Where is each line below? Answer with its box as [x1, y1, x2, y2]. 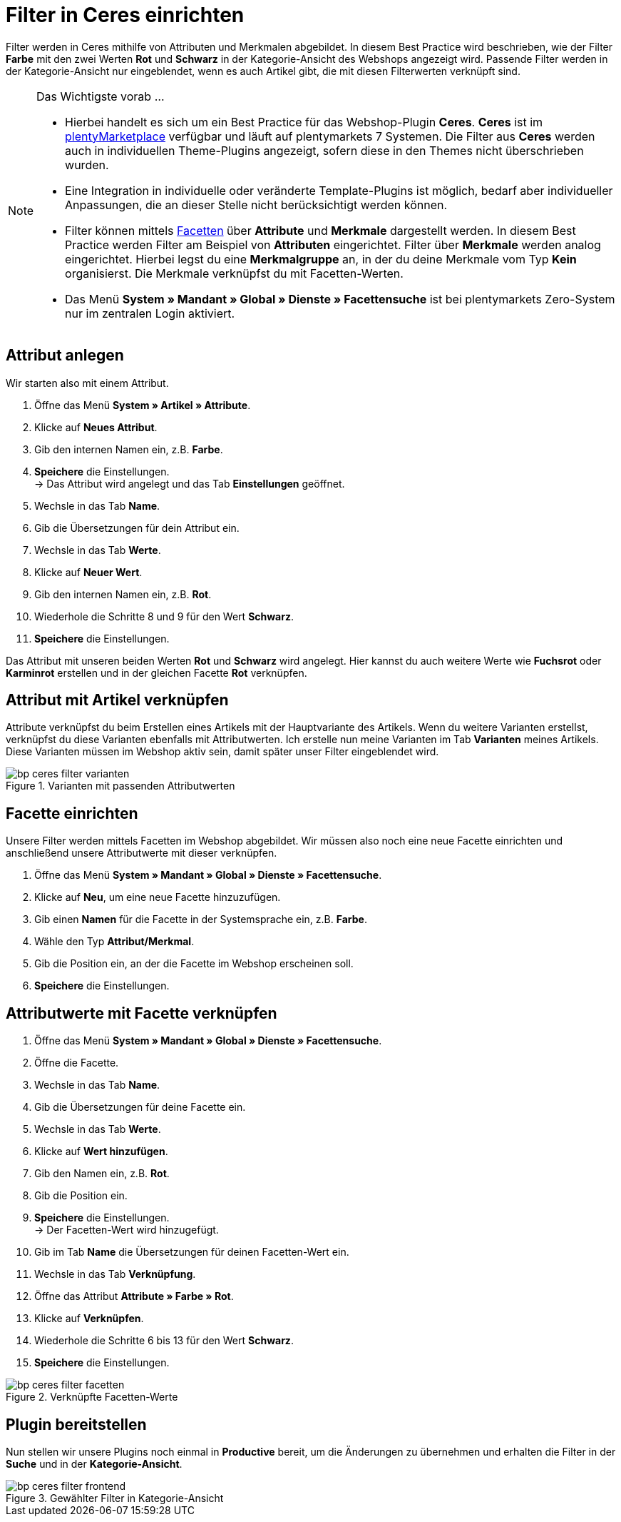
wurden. [65, 157, 109, 172]
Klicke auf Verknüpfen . [34, 1312, 144, 1325]
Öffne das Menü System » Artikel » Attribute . [34, 398, 251, 411]
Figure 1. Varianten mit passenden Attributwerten [6, 780, 235, 792]
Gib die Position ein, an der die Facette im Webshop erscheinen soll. [34, 957, 354, 970]
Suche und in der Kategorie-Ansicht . [6, 1457, 183, 1470]
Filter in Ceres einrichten [6, 3, 245, 27]
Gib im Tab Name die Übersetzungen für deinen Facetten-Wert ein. [34, 1246, 349, 1259]
